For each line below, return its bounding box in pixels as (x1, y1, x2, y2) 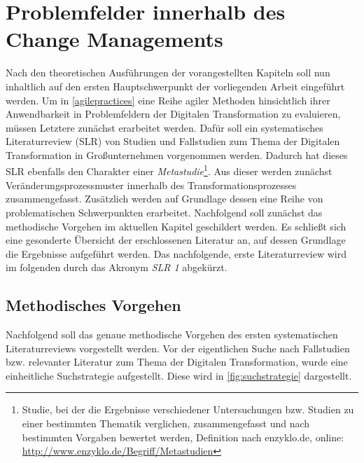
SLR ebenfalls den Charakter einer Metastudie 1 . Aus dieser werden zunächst (6, 162, 332, 179)
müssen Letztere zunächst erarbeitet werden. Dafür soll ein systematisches (6, 120, 323, 134)
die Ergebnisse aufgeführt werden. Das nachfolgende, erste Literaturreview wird (6, 246, 346, 261)
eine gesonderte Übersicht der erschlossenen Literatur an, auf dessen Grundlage (6, 233, 346, 247)
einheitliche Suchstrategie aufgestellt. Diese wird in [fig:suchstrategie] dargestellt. (6, 368, 352, 382)
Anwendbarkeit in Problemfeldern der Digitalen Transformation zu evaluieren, (6, 106, 341, 121)
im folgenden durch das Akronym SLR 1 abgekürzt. (6, 260, 227, 275)
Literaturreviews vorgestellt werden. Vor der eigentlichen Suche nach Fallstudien (6, 340, 350, 355)
